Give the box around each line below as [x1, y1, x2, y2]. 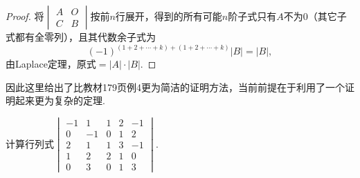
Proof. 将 [6, 9, 44, 23]
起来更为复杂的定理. [15, 93, 105, 108]
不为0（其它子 [283, 9, 347, 23]
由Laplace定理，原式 [6, 57, 96, 71]
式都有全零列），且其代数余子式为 [6, 30, 156, 43]
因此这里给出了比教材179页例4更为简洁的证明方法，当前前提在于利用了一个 [6, 79, 345, 94]
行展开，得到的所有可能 [115, 9, 222, 23]
